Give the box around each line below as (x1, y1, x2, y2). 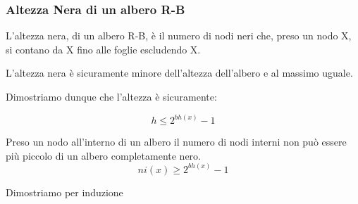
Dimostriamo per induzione (6, 184, 123, 199)
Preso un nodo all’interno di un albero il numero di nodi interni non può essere (6, 134, 347, 149)
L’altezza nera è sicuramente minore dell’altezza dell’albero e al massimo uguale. (6, 65, 353, 80)
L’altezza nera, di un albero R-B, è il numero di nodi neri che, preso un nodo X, (6, 28, 352, 43)
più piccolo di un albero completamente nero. (6, 148, 201, 162)
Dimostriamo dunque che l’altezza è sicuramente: (6, 89, 217, 103)
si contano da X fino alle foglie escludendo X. (6, 42, 201, 56)
